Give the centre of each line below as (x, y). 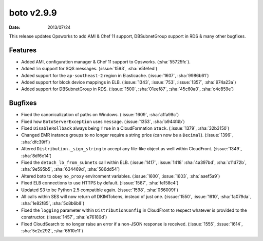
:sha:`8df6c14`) (37, 156)
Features (23, 50)
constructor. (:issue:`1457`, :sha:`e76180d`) (64, 217)
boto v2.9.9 (33, 13)
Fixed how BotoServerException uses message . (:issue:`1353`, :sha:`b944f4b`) (103, 121)
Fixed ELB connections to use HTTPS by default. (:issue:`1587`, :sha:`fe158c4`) (100, 183)
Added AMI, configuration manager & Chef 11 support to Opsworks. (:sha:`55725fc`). (106, 61)
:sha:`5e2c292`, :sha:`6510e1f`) (52, 231)
